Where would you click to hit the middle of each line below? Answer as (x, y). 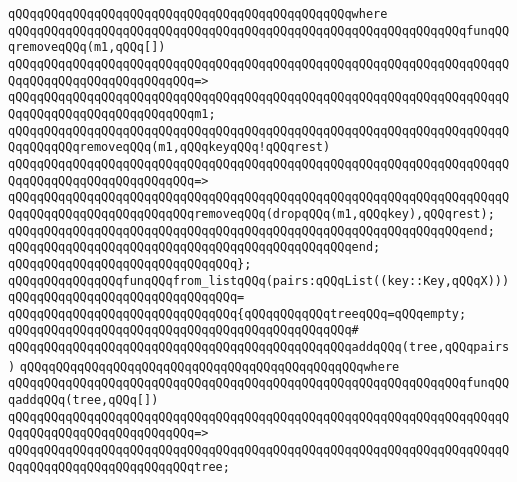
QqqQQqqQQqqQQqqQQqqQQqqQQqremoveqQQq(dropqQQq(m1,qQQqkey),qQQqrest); (251, 213)
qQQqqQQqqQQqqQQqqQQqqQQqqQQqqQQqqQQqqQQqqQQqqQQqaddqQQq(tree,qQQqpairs (259, 347)
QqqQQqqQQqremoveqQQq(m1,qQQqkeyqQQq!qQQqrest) (169, 147)
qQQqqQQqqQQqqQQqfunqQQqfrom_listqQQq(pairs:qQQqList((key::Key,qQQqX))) (259, 280)
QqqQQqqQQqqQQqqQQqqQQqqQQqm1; (112, 113)
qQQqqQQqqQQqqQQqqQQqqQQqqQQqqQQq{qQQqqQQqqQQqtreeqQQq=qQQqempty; (237, 313)
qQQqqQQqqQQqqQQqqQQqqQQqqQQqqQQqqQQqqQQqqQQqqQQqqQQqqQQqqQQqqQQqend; (251, 230)
